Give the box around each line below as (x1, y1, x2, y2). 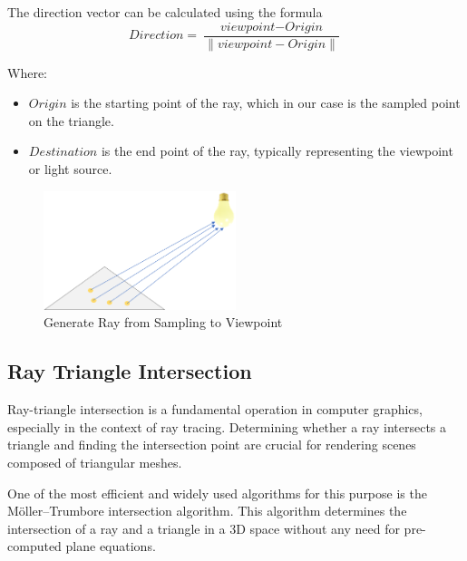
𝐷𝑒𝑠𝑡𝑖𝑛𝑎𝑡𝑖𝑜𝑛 (28, 146, 98, 160)
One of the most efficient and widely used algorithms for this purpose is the (7, 483, 427, 502)
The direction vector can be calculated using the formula (7, 3, 323, 21)
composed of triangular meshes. (7, 452, 182, 471)
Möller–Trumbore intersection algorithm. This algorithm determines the (7, 501, 407, 520)
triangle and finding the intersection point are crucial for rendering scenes (7, 435, 416, 454)
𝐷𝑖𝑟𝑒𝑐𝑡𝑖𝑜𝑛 (129, 29, 184, 43)
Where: (7, 63, 47, 82)
